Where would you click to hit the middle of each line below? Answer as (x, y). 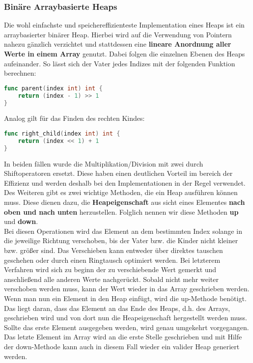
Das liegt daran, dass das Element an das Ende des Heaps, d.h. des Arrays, (117, 308)
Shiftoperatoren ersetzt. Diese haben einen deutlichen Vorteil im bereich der (118, 173)
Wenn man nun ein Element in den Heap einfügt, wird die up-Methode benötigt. (125, 298)
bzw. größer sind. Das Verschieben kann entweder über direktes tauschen (113, 250)
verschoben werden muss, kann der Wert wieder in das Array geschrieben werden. (127, 289)
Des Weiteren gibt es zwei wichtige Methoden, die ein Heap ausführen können (121, 192)
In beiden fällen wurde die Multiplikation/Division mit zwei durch (104, 163)
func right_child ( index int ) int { (62, 134)
